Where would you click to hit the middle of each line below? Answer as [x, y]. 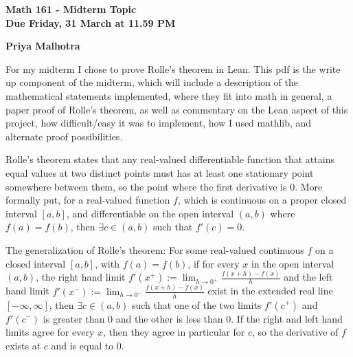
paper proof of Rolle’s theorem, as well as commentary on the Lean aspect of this [177, 109]
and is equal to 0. [88, 345]
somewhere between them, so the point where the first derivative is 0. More [164, 186]
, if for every [214, 263]
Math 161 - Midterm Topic [71, 9]
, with [107, 263]
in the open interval [293, 263]
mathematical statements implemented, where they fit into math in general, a [169, 95]
